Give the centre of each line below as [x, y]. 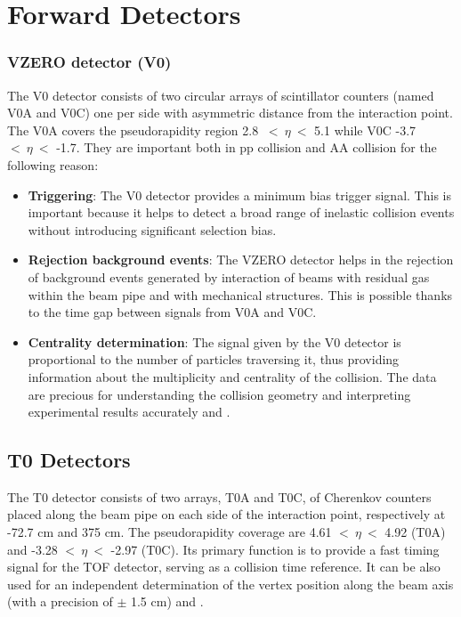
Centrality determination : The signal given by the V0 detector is [214, 341]
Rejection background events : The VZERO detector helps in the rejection [241, 260]
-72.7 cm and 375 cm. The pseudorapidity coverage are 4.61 [170, 532]
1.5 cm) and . [167, 601]
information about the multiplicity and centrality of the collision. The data [232, 376]
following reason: [53, 164]
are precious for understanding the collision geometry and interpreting [219, 394]
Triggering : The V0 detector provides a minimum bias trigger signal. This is [239, 195]
